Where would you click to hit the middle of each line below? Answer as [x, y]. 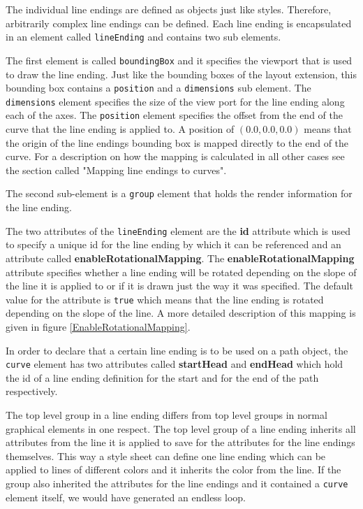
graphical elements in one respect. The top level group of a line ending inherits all [181, 428]
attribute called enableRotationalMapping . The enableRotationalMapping [180, 258]
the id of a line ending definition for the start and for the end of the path [162, 377]
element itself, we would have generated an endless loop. [126, 497]
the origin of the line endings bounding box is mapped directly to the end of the [177, 142]
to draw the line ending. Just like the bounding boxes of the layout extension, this [181, 74]
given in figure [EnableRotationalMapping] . [98, 326]
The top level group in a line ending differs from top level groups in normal [166, 415]
